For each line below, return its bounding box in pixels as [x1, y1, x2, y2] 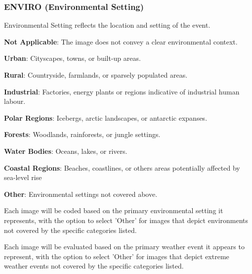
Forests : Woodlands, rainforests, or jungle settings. [4, 129, 161, 139]
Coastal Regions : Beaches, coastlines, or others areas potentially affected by [4, 162, 240, 173]
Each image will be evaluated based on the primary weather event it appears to [4, 241, 245, 252]
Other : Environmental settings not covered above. [4, 188, 158, 199]
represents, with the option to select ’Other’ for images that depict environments [4, 215, 249, 225]
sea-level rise [4, 172, 42, 183]
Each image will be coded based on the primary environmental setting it [4, 205, 223, 216]
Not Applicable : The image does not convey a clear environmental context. [4, 36, 238, 46]
